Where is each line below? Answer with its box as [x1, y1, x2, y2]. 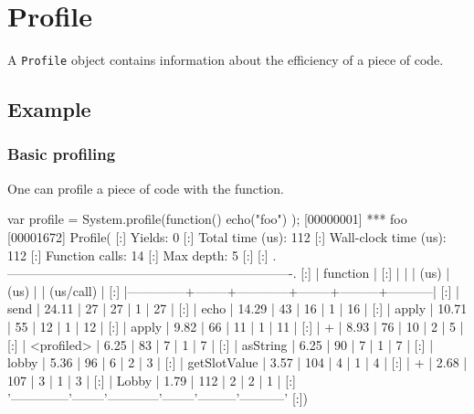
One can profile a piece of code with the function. [7, 178, 284, 197]
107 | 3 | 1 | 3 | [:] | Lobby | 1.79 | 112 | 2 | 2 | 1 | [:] [7, 370, 296, 389]
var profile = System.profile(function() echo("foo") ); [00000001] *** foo [7, 209, 407, 228]
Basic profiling [7, 143, 116, 165]
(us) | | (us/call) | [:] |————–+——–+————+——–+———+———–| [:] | [7, 281, 459, 300]
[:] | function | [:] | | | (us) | [300, 263, 450, 282]
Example [7, 95, 91, 123]
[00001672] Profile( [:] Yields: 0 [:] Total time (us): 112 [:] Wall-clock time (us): [7, 227, 447, 246]
